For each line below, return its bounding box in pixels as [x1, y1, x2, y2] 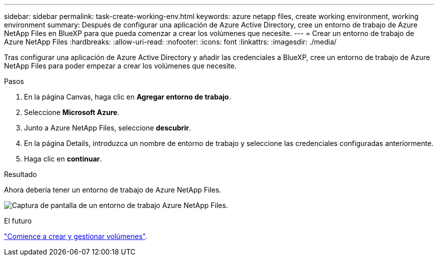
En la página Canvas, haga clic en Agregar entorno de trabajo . [24, 92, 231, 101]
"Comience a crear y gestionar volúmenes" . [4, 232, 147, 240]
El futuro [4, 216, 32, 225]
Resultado [4, 170, 37, 178]
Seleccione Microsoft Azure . [24, 108, 119, 116]
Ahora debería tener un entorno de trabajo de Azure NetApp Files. [4, 185, 221, 194]
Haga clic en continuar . [24, 154, 102, 163]
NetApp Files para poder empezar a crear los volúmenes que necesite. [4, 61, 236, 70]
